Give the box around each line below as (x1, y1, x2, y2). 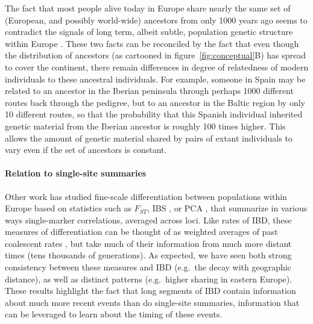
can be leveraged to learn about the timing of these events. (5, 308, 223, 320)
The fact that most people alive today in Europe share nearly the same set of (5, 2, 291, 14)
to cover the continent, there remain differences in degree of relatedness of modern (5, 60, 309, 73)
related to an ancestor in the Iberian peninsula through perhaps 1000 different (5, 84, 294, 97)
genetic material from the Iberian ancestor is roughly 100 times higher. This (5, 119, 286, 132)
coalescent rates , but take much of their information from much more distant (5, 237, 292, 249)
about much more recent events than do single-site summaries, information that (5, 296, 300, 308)
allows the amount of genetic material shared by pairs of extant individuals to (5, 131, 292, 144)
